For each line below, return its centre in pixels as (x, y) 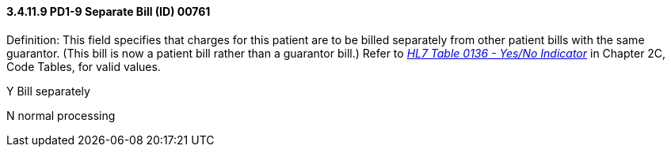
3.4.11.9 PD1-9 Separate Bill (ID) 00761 (109, 11)
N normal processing (61, 115)
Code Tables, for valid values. (84, 66)
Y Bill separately (48, 91)
